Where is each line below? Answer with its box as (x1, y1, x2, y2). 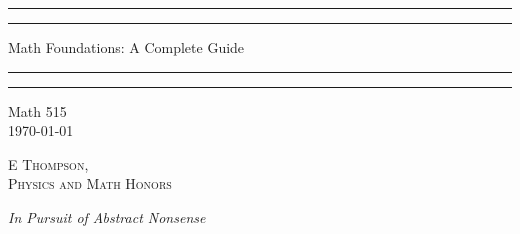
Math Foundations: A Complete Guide (8, 37, 245, 57)
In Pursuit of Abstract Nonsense (8, 206, 206, 227)
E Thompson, (8, 153, 89, 174)
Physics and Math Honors (8, 173, 172, 194)
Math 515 (8, 100, 67, 121)
